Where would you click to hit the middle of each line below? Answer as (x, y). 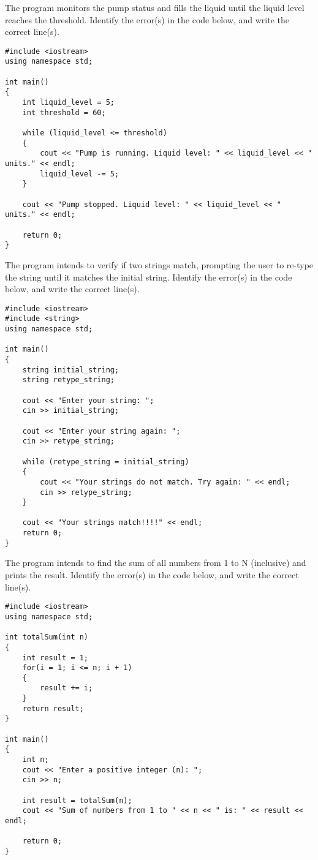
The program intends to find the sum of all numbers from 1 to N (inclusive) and (156, 563)
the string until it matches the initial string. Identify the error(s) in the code (149, 277)
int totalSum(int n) (47, 637)
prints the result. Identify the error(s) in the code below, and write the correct (152, 575)
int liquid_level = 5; (68, 103)
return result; (53, 708)
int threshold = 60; (64, 112)
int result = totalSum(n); (77, 800)
